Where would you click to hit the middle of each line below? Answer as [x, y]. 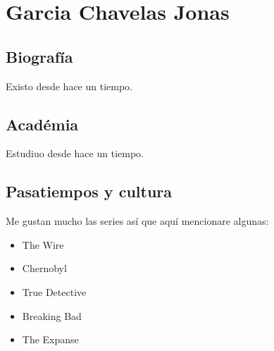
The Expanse [50, 339]
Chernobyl [44, 268]
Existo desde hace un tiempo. [69, 86]
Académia [42, 124]
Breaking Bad [52, 315]
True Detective [54, 291]
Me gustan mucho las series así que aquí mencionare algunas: [137, 221]
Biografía [39, 56]
